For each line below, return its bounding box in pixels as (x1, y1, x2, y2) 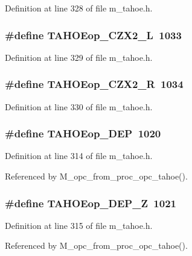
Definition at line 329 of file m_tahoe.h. (5, 51, 153, 63)
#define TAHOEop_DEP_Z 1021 (5, 195, 176, 210)
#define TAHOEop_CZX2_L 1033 (5, 27, 182, 42)
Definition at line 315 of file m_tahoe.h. (5, 219, 153, 231)
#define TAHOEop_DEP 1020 (5, 126, 161, 141)
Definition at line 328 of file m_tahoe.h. (5, 2, 153, 14)
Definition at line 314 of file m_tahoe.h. (5, 149, 153, 162)
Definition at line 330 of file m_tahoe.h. (5, 100, 153, 113)
